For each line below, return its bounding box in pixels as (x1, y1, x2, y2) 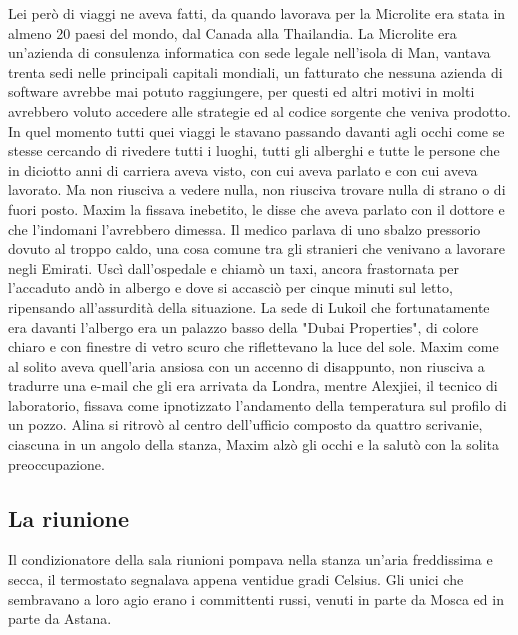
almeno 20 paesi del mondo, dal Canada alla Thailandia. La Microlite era (8, 22, 457, 43)
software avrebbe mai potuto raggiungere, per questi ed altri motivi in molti (8, 81, 475, 102)
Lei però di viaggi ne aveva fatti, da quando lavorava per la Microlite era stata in (8, 3, 506, 23)
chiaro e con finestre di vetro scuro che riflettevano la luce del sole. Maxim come (8, 336, 499, 357)
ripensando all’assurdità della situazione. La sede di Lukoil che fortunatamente (8, 296, 490, 317)
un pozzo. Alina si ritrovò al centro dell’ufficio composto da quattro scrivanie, (8, 414, 483, 435)
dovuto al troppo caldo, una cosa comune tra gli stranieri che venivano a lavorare (8, 238, 505, 259)
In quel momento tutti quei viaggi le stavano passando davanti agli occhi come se (8, 120, 505, 141)
